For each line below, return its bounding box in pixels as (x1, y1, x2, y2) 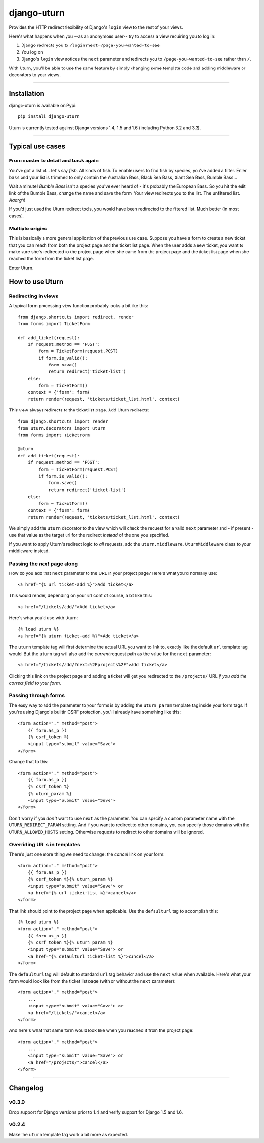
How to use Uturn (9, 277, 64, 286)
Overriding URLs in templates (9, 841, 80, 848)
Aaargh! (9, 197, 25, 203)
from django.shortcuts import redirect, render (18, 314, 134, 320)
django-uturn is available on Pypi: (9, 102, 77, 108)
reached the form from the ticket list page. (9, 256, 94, 262)
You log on (21, 49, 44, 55)
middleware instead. (9, 548, 50, 554)
